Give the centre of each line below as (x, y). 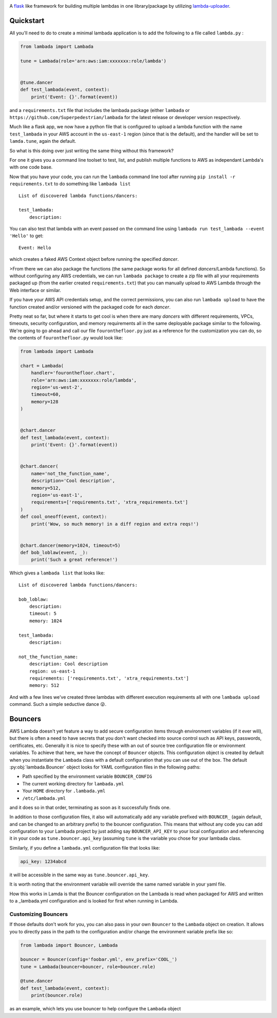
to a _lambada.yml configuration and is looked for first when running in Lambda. (94, 901)
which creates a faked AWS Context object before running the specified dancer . (94, 259)
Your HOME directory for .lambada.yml (64, 791)
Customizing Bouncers (39, 914)
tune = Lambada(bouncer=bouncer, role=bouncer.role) (88, 967)
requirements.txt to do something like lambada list (70, 184)
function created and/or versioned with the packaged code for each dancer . (90, 307)
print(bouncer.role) (57, 995)
